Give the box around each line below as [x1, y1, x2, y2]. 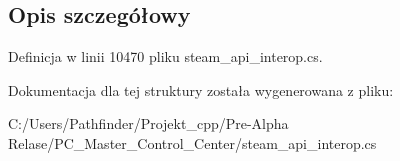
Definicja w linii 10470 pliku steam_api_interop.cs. [8, 46, 323, 67]
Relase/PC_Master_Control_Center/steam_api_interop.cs [8, 132, 377, 153]
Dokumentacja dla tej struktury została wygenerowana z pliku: [8, 79, 394, 100]
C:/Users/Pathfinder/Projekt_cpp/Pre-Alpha [8, 113, 289, 134]
